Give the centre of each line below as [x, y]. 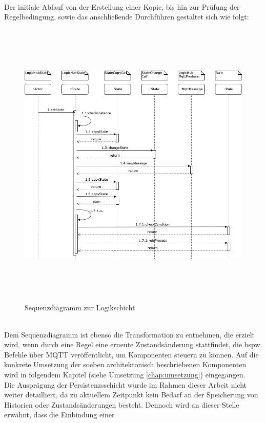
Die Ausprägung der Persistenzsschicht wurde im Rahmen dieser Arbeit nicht [125, 384]
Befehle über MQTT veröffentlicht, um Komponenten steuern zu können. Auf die [131, 354]
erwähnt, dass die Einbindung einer [59, 415]
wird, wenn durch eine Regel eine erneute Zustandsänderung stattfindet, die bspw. [133, 344]
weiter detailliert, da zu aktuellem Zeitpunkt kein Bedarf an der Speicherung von [131, 395]
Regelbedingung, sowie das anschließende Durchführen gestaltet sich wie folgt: [127, 17]
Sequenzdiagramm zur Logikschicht [80, 307]
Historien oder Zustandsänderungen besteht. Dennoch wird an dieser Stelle [122, 404]
